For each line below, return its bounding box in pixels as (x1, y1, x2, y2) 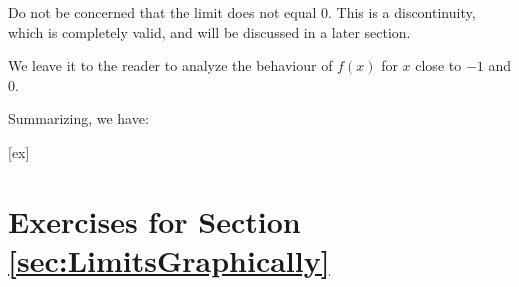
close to (415, 55, 462, 76)
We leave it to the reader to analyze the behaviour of (8, 55, 333, 76)
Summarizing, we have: (8, 108, 149, 129)
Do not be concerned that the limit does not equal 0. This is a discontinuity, (8, 2, 476, 22)
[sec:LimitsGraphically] (8, 239, 330, 280)
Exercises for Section (8, 200, 301, 241)
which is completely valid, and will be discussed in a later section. (8, 21, 411, 42)
